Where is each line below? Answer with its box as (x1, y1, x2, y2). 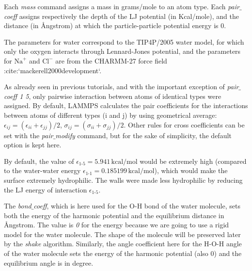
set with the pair (4, 130, 53, 140)
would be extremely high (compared (140, 156, 247, 166)
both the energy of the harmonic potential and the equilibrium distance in (4, 210, 224, 220)
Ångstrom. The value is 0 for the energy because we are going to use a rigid (4, 220, 229, 230)
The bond (4, 201, 31, 211)
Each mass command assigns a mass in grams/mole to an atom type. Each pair (4, 1, 239, 11)
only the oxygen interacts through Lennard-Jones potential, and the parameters (4, 46, 241, 56)
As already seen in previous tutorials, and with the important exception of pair (4, 81, 239, 92)
